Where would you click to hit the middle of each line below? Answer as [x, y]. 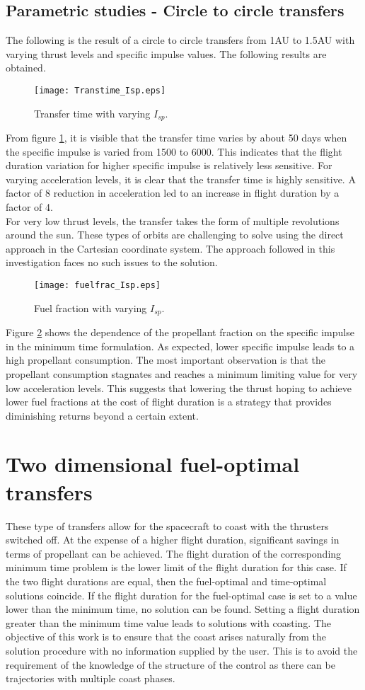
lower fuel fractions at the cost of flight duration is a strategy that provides [169, 402]
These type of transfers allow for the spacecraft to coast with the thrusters [167, 525]
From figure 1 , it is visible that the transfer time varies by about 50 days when [176, 138]
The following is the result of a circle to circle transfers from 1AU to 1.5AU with [180, 40]
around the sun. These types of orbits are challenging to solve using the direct [175, 235]
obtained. [26, 68]
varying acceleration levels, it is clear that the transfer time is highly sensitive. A [181, 179]
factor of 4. [29, 207]
